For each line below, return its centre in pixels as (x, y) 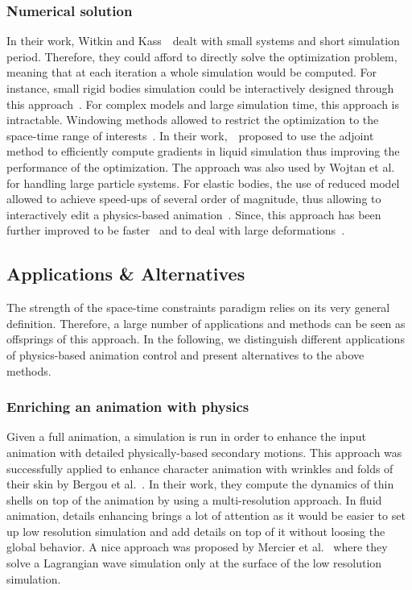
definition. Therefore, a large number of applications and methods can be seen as (206, 323)
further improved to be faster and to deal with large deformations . (176, 230)
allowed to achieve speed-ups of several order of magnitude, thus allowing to (194, 199)
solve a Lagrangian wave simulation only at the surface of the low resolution (194, 563)
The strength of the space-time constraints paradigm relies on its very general (198, 307)
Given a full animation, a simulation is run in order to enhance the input (186, 436)
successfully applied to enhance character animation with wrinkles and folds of (200, 468)
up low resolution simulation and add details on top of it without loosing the (196, 531)
